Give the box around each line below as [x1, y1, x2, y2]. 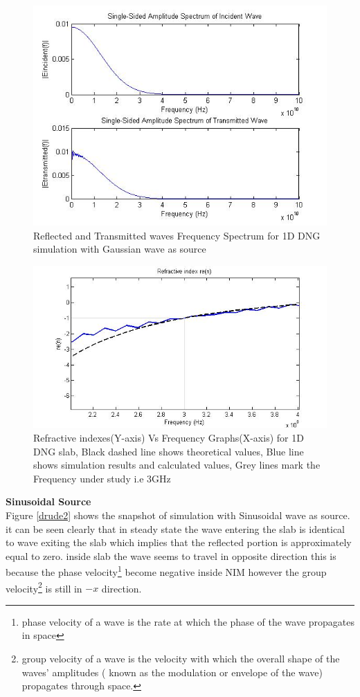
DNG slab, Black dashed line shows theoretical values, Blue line [33, 444, 304, 458]
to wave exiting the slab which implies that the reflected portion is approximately [6, 535, 352, 550]
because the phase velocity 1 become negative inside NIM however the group [6, 563, 327, 579]
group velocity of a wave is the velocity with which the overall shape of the [21, 651, 340, 666]
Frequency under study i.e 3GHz [33, 471, 171, 485]
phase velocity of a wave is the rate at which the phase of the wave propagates [21, 614, 354, 628]
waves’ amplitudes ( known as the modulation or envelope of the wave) [21, 664, 323, 679]
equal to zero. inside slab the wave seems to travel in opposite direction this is [6, 548, 336, 563]
